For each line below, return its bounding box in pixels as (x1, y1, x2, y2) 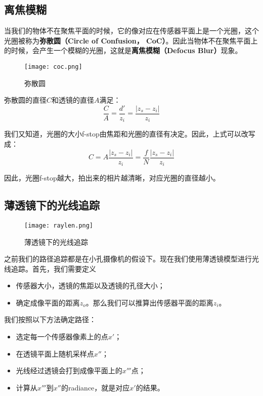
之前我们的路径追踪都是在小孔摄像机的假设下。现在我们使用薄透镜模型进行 (4, 253, 252, 264)
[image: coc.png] (24, 63, 82, 70)
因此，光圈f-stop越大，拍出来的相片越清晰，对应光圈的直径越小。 (4, 172, 220, 183)
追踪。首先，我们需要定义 (11, 263, 96, 274)
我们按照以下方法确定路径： (4, 314, 96, 325)
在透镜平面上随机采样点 (16, 348, 94, 359)
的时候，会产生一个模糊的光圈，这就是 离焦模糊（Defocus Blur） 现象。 (4, 45, 242, 56)
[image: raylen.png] (24, 222, 94, 229)
